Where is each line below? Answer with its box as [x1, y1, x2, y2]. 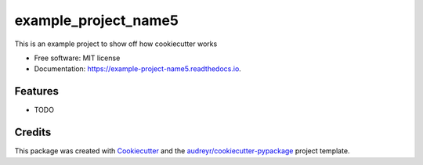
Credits [14, 126, 52, 139]
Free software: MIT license [34, 53, 121, 63]
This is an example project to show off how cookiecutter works [14, 39, 218, 48]
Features [14, 84, 59, 98]
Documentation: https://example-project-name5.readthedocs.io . [34, 64, 242, 74]
